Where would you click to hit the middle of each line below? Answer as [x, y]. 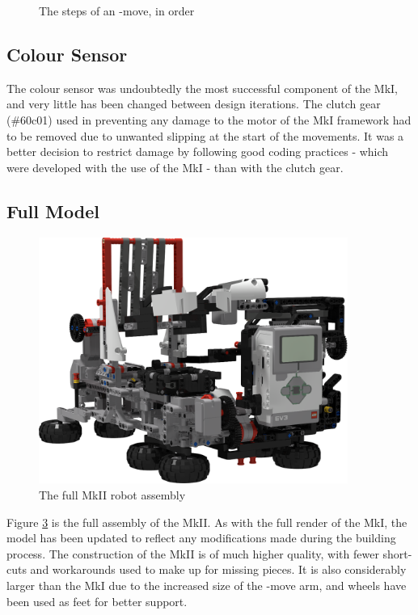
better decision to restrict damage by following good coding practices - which [198, 152]
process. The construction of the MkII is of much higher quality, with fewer [193, 553]
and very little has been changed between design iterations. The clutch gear [194, 104]
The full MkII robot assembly [112, 494]
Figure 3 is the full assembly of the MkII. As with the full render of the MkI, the [207, 522]
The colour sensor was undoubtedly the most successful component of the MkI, [202, 88]
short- [397, 553]
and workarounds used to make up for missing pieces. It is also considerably [218, 569]
